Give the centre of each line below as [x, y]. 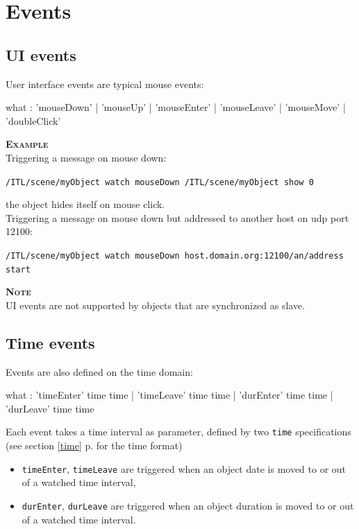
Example [27, 144]
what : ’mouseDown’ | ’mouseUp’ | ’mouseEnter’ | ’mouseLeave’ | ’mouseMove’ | [176, 107]
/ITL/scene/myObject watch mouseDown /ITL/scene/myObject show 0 [160, 182]
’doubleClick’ [33, 120]
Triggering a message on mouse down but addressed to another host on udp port [177, 217]
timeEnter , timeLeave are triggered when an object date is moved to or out [184, 468]
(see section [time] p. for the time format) [94, 445]
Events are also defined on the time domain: [99, 371]
